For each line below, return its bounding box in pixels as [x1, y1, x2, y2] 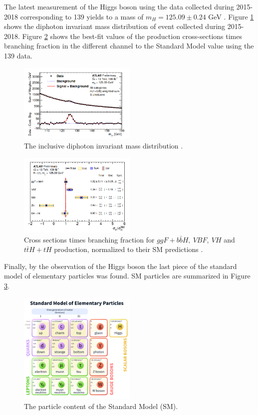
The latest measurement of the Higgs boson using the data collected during [4, 1, 234, 11]
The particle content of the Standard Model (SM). [24, 400, 178, 411]
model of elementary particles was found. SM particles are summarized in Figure [4, 270, 251, 281]
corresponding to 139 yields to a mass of [20, 11, 144, 21]
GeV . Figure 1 [208, 11, 254, 21]
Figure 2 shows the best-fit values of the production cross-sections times [22, 30, 242, 41]
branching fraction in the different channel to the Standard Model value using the [4, 40, 254, 51]
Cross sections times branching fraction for [24, 234, 155, 244]
